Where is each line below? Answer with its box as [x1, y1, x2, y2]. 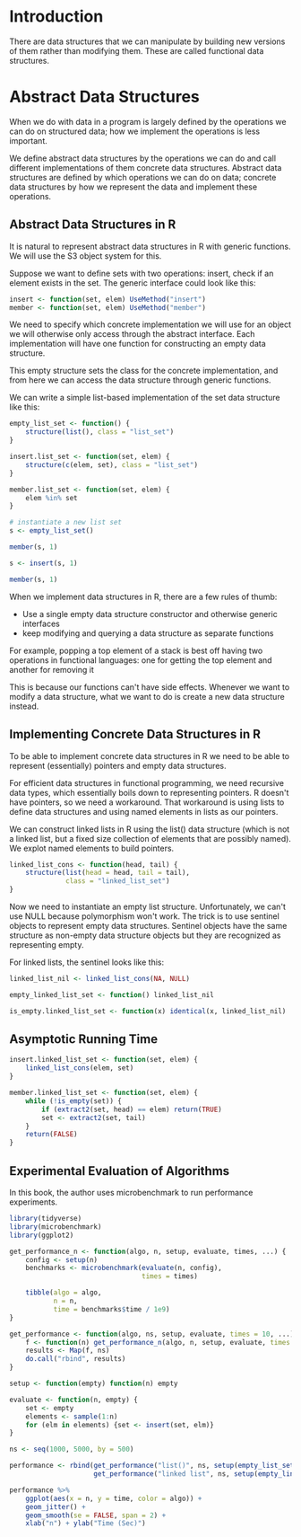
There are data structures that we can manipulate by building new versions [9, 36, 286, 47]
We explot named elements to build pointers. [9, 843, 175, 853]
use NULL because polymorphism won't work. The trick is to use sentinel [9, 911, 279, 922]
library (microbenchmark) [9, 1222, 102, 1232]
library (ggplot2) [9, 1231, 74, 1240]
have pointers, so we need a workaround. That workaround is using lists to [9, 797, 285, 808]
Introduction [9, 6, 104, 27]
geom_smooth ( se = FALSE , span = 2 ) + [25, 1511, 167, 1520]
